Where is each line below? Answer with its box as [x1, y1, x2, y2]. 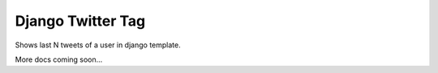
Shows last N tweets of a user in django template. [15, 40, 182, 50]
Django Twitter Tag [15, 12, 146, 30]
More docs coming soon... [15, 55, 103, 64]
